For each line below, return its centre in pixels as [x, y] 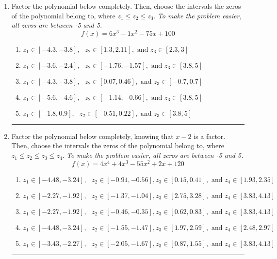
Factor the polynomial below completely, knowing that [92, 136]
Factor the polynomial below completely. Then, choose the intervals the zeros [126, 6]
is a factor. [210, 136]
